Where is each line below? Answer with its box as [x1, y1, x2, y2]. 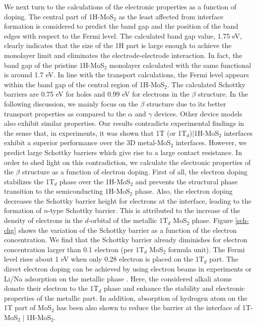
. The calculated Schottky [167, 79, 246, 89]
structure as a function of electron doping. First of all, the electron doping [22, 166, 248, 177]
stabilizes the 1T [4, 176, 55, 186]
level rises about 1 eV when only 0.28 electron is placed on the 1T [4, 254, 204, 264]
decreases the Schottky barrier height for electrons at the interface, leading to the [4, 195, 252, 206]
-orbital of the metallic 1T [88, 215, 168, 225]
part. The [209, 254, 239, 264]
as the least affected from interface [119, 11, 224, 21]
